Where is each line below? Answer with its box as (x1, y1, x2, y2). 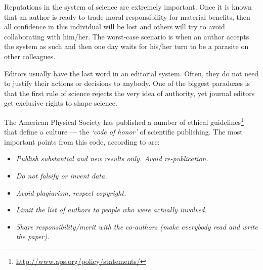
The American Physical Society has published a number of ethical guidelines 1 (4, 115, 244, 127)
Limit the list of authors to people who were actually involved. (16, 204, 207, 215)
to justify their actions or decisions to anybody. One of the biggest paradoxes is (4, 78, 250, 88)
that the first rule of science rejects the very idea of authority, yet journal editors (4, 87, 255, 98)
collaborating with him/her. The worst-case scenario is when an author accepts (4, 31, 249, 41)
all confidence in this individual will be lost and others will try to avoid (4, 21, 225, 32)
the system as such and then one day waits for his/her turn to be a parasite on (4, 41, 249, 52)
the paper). (16, 231, 50, 242)
